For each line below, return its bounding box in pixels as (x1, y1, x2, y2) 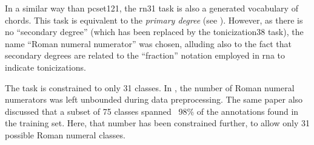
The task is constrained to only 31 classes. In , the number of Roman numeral (5, 81, 295, 94)
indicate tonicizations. (5, 60, 86, 73)
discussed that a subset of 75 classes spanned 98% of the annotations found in (5, 105, 299, 117)
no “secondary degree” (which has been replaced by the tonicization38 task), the (5, 25, 304, 38)
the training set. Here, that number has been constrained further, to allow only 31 (5, 117, 310, 129)
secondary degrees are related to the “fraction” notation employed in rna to (5, 49, 285, 62)
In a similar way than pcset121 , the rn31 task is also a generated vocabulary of (5, 2, 298, 14)
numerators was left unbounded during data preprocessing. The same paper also (5, 93, 303, 106)
